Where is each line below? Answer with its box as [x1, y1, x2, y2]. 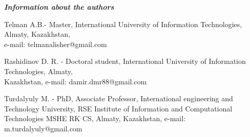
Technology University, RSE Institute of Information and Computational [4, 103, 233, 113]
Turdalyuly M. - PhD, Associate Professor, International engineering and [4, 93, 233, 104]
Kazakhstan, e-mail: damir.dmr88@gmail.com [4, 76, 147, 86]
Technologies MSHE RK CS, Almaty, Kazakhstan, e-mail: [4, 113, 186, 124]
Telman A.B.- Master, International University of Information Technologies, [4, 18, 242, 29]
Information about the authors [4, 2, 114, 12]
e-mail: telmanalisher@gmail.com [4, 38, 107, 49]
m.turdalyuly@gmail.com [4, 123, 82, 133]
